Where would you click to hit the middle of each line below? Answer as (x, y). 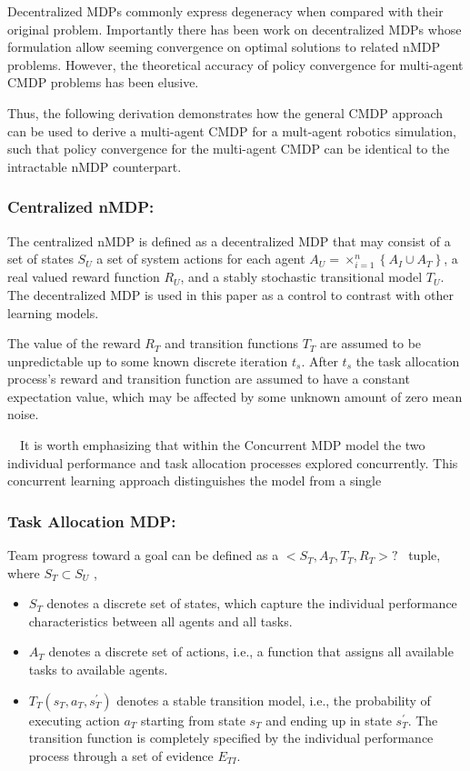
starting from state (193, 720)
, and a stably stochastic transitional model (301, 277)
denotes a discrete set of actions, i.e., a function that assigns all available (251, 651)
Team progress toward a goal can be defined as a (143, 555)
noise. (23, 414)
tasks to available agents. (98, 670)
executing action (74, 720)
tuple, (425, 555)
